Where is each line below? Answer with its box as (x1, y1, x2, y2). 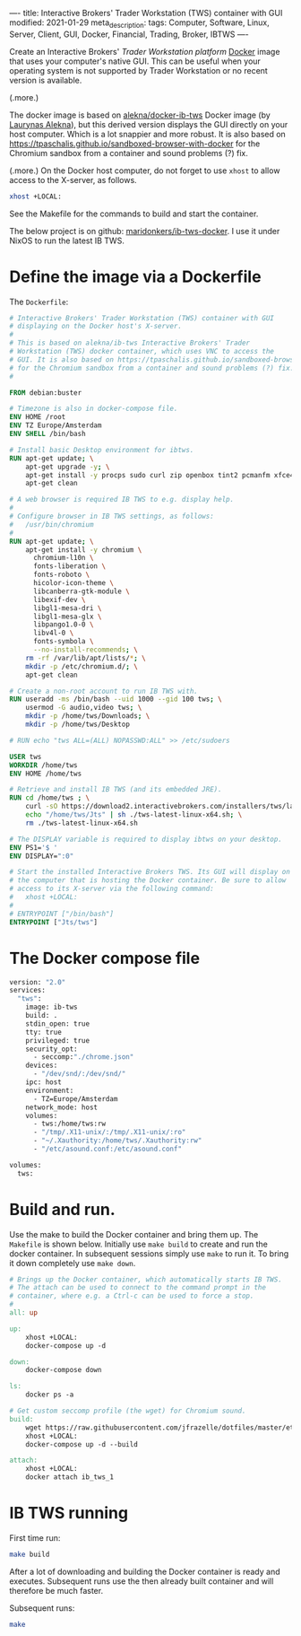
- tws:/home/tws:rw (32, 1119, 106, 1129)
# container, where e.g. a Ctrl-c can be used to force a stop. (9, 1291, 254, 1300)
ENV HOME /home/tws (9, 769, 82, 778)
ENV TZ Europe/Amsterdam (9, 421, 102, 430)
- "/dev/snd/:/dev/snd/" (32, 1070, 126, 1079)
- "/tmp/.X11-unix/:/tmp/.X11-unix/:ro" (32, 1128, 186, 1137)
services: (9, 986, 47, 995)
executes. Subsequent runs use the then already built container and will (9, 1575, 274, 1587)
